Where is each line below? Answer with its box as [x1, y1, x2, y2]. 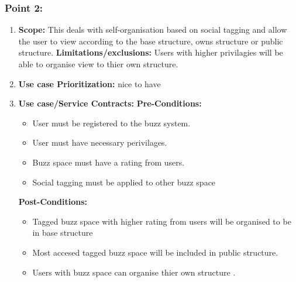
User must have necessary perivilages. [32, 136, 167, 149]
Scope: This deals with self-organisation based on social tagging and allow [18, 23, 287, 36]
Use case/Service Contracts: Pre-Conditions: [18, 97, 202, 109]
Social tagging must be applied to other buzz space [32, 176, 216, 188]
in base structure [32, 226, 93, 239]
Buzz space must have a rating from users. [32, 156, 185, 168]
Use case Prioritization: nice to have [18, 77, 161, 90]
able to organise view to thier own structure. [18, 58, 178, 70]
